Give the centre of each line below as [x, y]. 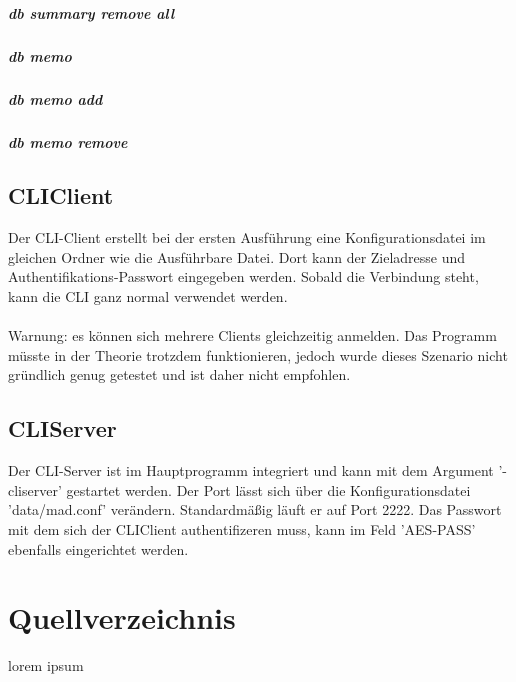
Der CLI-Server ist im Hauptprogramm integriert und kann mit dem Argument [251, 470]
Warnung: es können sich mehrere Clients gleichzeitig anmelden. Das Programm [252, 335]
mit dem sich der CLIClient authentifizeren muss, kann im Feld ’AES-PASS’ [242, 529]
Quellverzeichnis [122, 617]
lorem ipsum [46, 665]
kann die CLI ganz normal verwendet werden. [148, 296]
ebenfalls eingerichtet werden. [98, 548]
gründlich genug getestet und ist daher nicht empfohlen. [179, 374]
